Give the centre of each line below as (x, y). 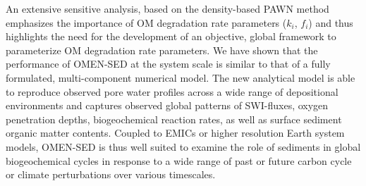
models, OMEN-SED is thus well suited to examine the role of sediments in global (183, 146)
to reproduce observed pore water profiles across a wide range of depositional (172, 91)
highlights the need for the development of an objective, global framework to (171, 36)
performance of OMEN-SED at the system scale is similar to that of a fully (168, 64)
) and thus (331, 22)
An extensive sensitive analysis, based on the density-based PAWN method (167, 8)
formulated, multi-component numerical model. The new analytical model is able (181, 77)
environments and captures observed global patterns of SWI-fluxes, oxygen (167, 105)
